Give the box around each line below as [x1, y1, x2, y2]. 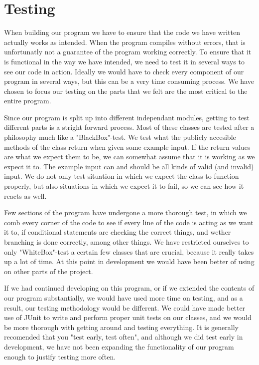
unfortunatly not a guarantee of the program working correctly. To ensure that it [4, 46, 252, 57]
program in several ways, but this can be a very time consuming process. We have [4, 76, 254, 86]
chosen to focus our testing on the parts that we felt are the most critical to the [4, 85, 248, 96]
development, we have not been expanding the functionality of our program [4, 341, 234, 352]
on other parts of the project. [4, 266, 93, 276]
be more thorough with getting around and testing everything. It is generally [4, 322, 239, 332]
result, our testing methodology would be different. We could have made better [4, 302, 246, 313]
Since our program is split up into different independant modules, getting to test [4, 112, 250, 122]
